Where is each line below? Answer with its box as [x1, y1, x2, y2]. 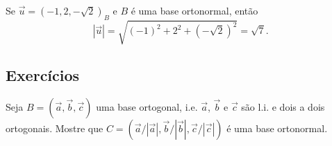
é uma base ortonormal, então [131, 3, 258, 17]
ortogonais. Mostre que [6, 120, 103, 135]
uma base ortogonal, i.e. [96, 99, 198, 113]
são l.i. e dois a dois [241, 99, 325, 113]
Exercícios [6, 64, 80, 85]
